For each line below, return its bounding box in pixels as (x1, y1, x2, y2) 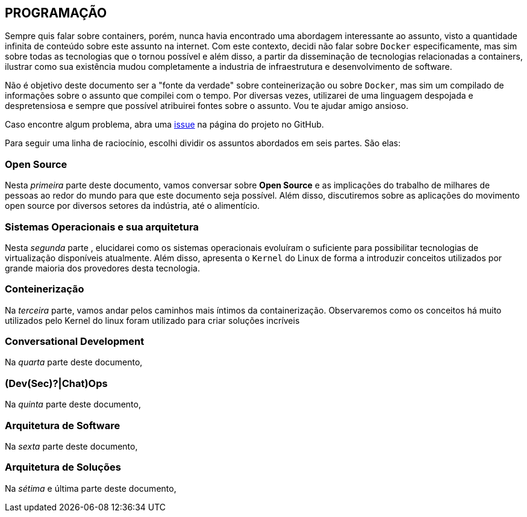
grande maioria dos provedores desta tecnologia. (5, 262, 200, 273)
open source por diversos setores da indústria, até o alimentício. (5, 200, 260, 211)
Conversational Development (5, 335, 145, 348)
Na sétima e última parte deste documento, (5, 483, 176, 494)
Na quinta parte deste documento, (5, 399, 141, 410)
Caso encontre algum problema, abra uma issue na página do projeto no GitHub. (5, 119, 324, 130)
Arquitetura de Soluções (5, 461, 121, 474)
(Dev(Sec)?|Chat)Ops (5, 377, 108, 389)
